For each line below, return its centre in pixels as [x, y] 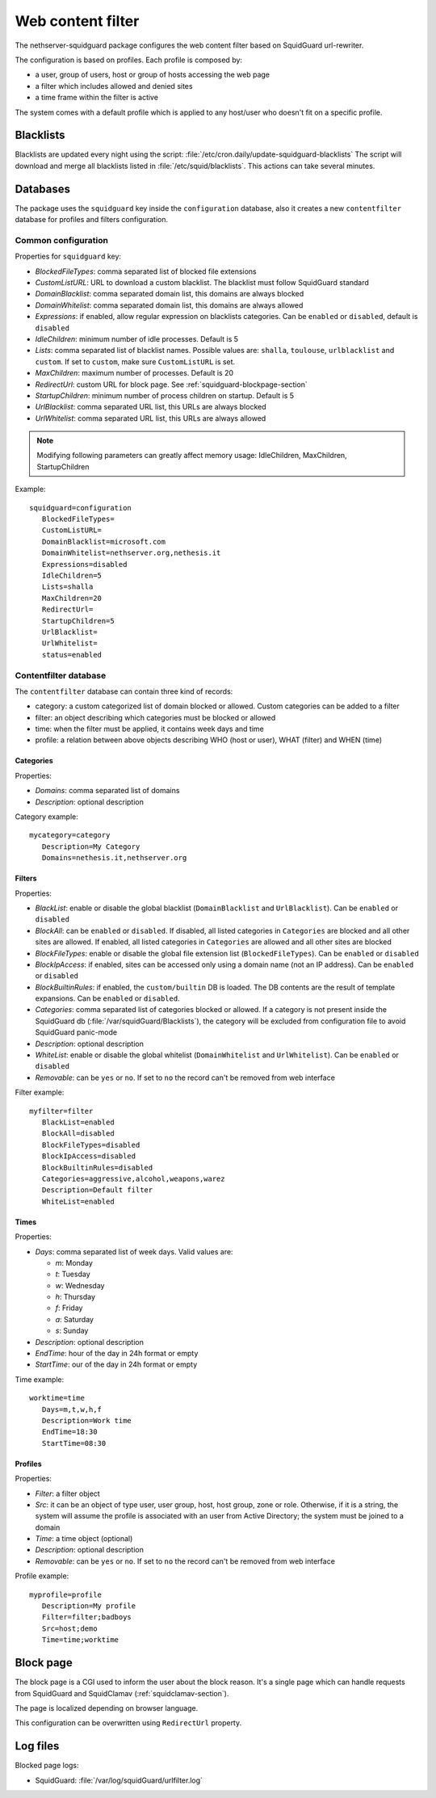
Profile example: [42, 1576]
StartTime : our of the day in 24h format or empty [116, 1364]
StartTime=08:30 [74, 1443]
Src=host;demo [69, 1628]
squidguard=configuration [81, 508]
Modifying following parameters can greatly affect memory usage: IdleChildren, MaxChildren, [192, 456]
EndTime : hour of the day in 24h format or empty [117, 1354]
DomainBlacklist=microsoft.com [103, 542]
